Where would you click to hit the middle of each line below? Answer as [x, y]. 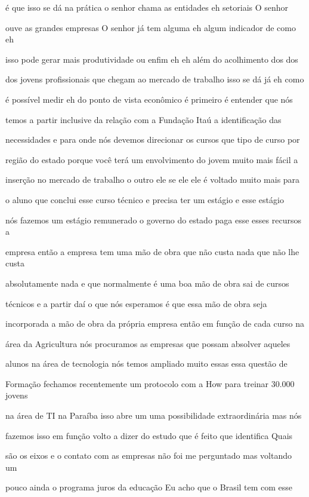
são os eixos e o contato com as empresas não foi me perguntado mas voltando [149, 455]
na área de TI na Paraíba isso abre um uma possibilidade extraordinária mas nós [154, 415]
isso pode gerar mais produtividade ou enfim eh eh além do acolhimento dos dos [152, 59]
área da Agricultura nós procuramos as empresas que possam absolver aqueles [148, 343]
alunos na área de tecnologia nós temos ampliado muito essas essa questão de [146, 363]
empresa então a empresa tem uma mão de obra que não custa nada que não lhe [152, 251]
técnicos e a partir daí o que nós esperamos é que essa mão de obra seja [136, 303]
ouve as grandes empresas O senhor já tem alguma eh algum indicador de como [151, 27]
